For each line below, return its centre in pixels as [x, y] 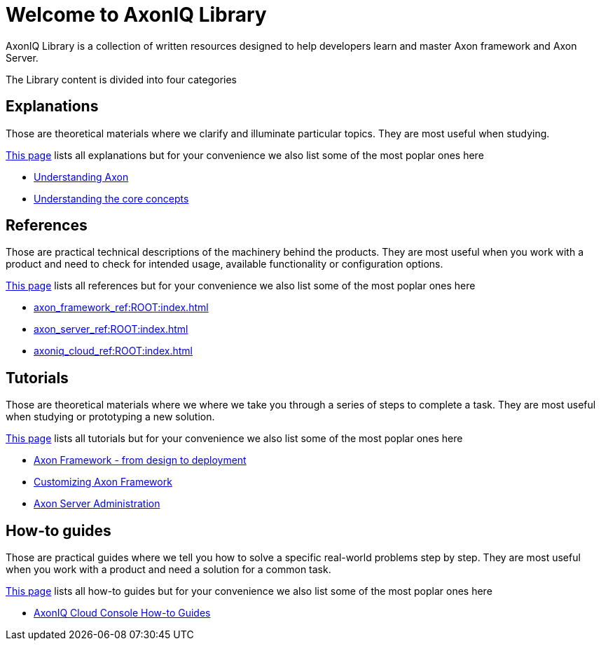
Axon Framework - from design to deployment [140, 460]
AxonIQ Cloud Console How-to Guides [122, 613]
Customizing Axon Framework [103, 482]
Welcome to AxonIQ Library [136, 15]
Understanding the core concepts [111, 198]
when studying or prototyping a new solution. [110, 417]
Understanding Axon [81, 177]
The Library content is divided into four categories [121, 79]
